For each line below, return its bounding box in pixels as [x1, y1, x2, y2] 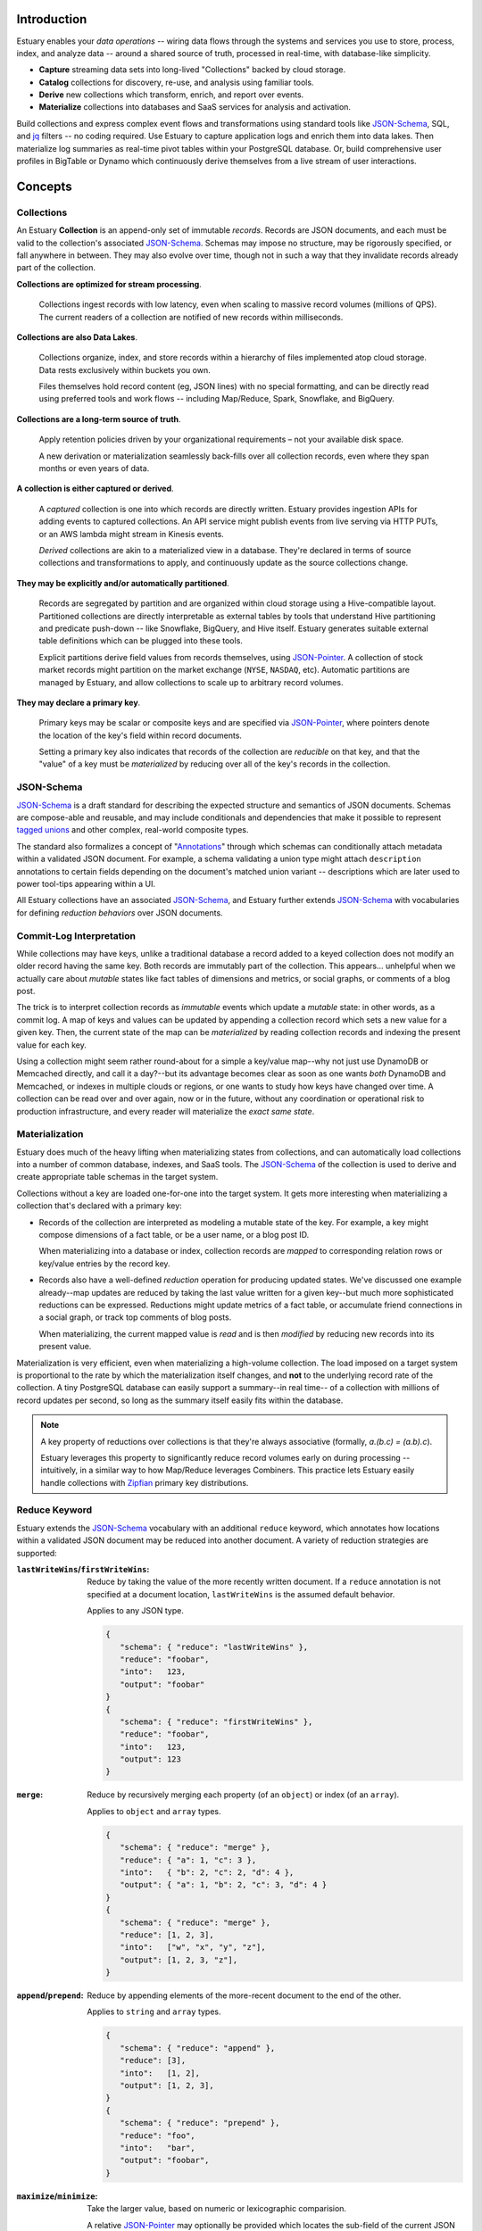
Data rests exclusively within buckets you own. [38, 364, 211, 375]
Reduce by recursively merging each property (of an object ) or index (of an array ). [87, 1789, 400, 1800]
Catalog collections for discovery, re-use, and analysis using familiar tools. [38, 77, 314, 87]
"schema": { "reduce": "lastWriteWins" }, [119, 1642, 309, 1652]
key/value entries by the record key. [38, 1258, 170, 1269]
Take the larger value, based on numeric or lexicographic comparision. [87, 2203, 347, 2214]
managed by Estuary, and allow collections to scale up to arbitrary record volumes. [38, 676, 344, 687]
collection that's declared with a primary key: [16, 1200, 182, 1211]
